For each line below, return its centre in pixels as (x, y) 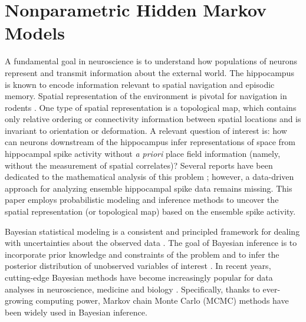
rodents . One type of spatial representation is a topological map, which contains (151, 107)
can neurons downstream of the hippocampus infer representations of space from (150, 142)
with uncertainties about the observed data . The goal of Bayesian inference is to (151, 243)
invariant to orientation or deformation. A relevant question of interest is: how (146, 130)
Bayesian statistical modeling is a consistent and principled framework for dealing (152, 231)
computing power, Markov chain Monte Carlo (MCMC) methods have (162, 300)
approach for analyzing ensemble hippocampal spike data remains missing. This (149, 188)
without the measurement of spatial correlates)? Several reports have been (139, 165)
